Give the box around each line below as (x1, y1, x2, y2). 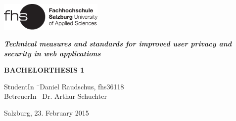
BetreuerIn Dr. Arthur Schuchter (4, 91, 107, 101)
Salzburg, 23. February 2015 (4, 108, 89, 118)
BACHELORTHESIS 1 (4, 65, 85, 75)
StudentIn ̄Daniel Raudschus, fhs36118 (4, 81, 124, 91)
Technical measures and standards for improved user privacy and (4, 39, 232, 49)
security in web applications (4, 48, 101, 58)
